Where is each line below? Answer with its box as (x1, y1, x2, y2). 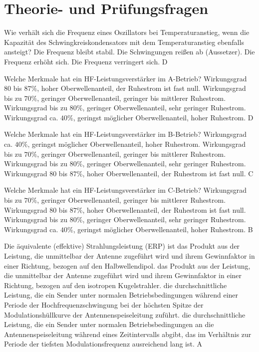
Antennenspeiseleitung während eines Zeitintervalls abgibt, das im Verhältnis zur (4, 329, 252, 339)
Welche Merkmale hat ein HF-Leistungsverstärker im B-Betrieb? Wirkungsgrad (4, 129, 247, 139)
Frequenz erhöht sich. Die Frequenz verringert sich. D (4, 56, 168, 66)
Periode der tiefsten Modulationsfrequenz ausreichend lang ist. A (4, 339, 202, 349)
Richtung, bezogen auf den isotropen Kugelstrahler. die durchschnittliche (4, 280, 227, 290)
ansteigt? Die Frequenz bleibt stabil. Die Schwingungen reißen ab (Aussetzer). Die (4, 46, 255, 57)
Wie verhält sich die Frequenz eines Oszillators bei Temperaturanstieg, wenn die (4, 27, 250, 37)
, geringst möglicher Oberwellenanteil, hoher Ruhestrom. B (73, 224, 253, 234)
